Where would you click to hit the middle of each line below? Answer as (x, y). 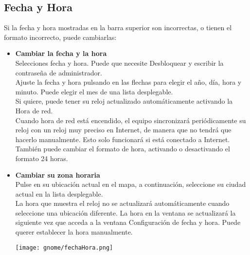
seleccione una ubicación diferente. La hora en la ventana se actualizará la (125, 212)
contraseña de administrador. (59, 72)
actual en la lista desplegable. (59, 193)
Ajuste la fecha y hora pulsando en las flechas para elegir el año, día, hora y (128, 82)
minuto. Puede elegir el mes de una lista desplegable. (94, 91)
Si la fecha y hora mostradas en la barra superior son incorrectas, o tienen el (118, 27)
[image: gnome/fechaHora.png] (64, 247)
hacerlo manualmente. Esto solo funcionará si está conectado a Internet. (123, 139)
